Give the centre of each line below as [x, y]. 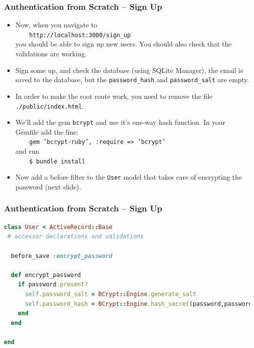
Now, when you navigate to [56, 25]
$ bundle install [57, 161]
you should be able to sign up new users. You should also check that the [124, 44]
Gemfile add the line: [47, 131]
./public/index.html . [50, 105]
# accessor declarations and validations [76, 237]
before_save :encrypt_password [62, 256]
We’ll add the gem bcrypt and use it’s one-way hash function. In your [120, 122]
